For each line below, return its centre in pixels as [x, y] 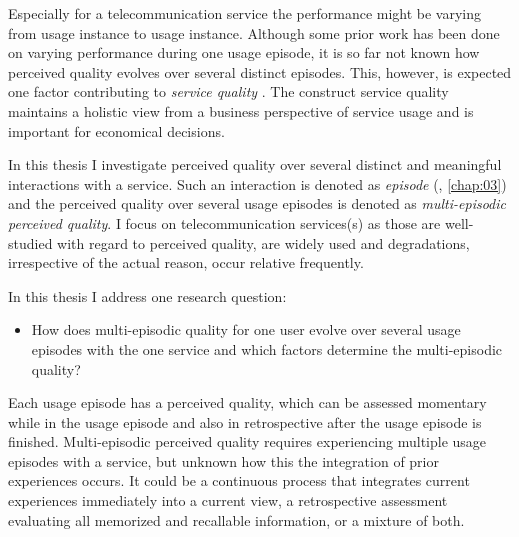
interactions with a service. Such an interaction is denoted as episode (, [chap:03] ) [257, 183]
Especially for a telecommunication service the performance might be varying [245, 13]
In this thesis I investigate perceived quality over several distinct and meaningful [255, 164]
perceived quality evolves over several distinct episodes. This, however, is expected [260, 71]
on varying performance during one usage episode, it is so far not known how [244, 52]
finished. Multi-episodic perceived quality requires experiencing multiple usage [247, 441]
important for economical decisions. [116, 130]
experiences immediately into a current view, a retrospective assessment [228, 500]
